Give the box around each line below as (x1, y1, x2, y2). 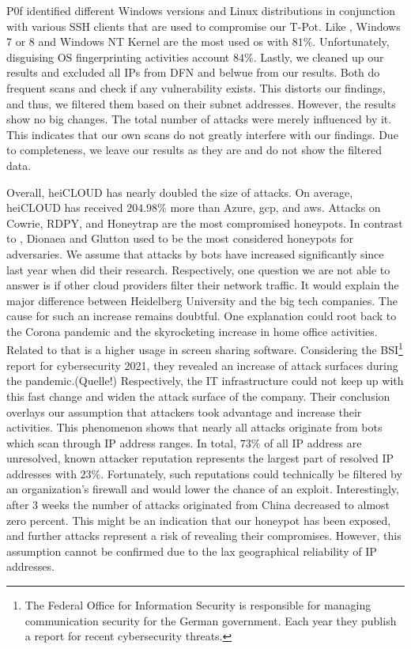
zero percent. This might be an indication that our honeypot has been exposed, (6, 511, 391, 528)
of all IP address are (264, 434, 362, 451)
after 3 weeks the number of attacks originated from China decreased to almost (6, 496, 390, 513)
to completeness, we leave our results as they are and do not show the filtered (6, 141, 382, 158)
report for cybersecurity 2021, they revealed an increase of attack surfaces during (6, 357, 398, 373)
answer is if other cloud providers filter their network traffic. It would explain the (6, 277, 399, 293)
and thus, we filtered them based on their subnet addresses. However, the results (6, 95, 396, 111)
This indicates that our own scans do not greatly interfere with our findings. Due (6, 126, 398, 142)
